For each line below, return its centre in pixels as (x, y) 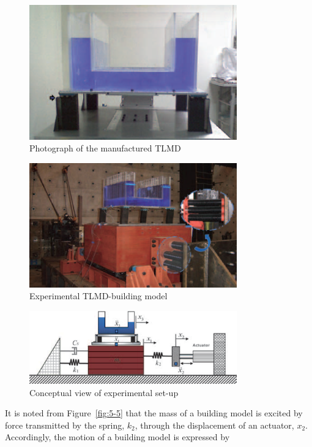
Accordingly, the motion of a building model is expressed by (117, 437)
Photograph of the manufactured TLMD (105, 148)
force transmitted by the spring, (65, 425)
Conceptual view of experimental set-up (104, 392)
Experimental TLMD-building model (98, 296)
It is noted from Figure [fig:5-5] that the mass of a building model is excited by (154, 413)
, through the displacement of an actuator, (214, 425)
